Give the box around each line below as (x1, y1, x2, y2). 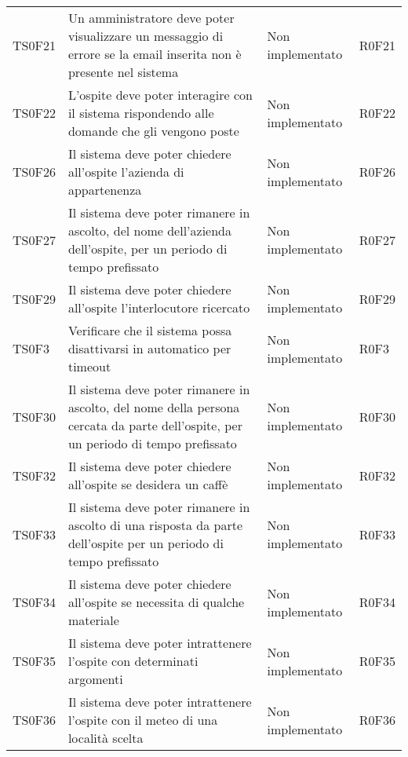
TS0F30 (13, 407, 56, 426)
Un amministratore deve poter (67, 9, 235, 27)
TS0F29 (13, 289, 56, 308)
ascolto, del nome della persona (67, 398, 240, 416)
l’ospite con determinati (67, 652, 199, 670)
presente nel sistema (67, 63, 179, 81)
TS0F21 (13, 35, 56, 54)
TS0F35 (13, 652, 56, 670)
